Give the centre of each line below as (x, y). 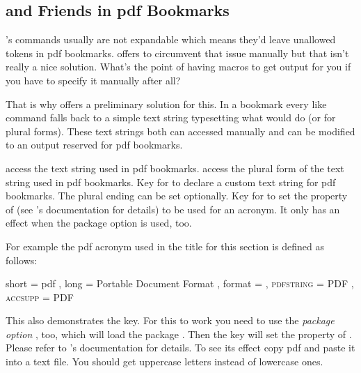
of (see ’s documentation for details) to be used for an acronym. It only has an (173, 209)
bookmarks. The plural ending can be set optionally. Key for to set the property (177, 196)
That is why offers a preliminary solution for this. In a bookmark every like (166, 104)
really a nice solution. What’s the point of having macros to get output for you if (178, 67)
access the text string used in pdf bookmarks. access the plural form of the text (175, 168)
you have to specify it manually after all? (93, 80)
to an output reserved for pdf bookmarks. (94, 145)
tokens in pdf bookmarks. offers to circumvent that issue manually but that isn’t (177, 53)
